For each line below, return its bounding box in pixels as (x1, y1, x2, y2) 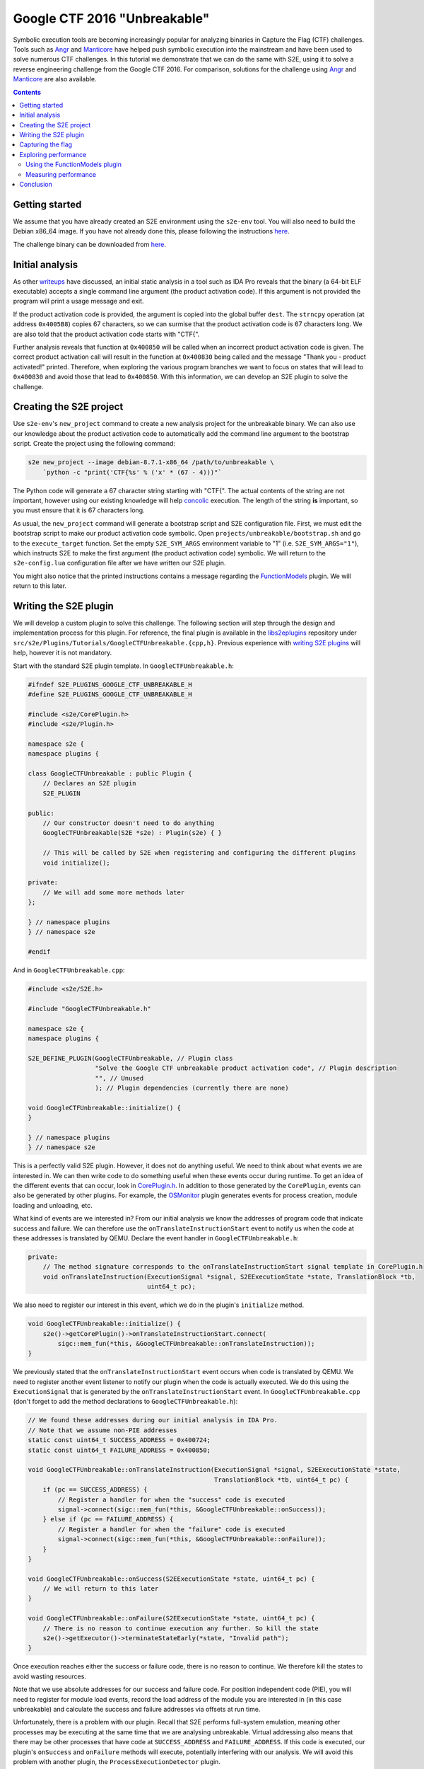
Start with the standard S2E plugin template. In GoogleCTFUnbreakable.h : (13, 662, 235, 670)
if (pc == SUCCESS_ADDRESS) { (42, 1486, 148, 1494)
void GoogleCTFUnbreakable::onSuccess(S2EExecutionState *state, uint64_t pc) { (28, 1574, 315, 1583)
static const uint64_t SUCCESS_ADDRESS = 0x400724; (28, 1436, 211, 1444)
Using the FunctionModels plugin (25, 160, 122, 169)
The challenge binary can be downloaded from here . (13, 240, 166, 248)
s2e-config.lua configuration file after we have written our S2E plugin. (13, 559, 226, 567)
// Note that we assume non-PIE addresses (28, 1426, 177, 1434)
